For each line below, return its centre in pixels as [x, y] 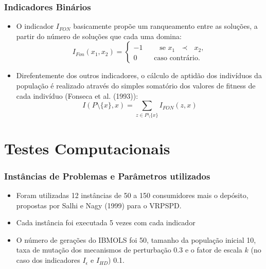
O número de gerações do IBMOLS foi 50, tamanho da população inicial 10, [136, 239]
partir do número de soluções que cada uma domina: [99, 36]
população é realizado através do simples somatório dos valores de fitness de [136, 85]
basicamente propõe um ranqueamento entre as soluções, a [165, 26]
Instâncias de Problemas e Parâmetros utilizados [107, 176]
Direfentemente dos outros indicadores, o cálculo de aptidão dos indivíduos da [139, 75]
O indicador [35, 26]
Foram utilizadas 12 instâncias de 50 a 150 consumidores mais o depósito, [132, 195]
